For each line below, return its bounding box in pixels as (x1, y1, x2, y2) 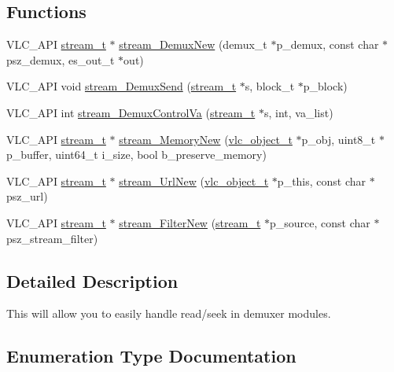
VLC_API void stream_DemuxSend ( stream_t (6, 78, 237, 94)
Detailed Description (6, 268, 179, 293)
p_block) (303, 78, 348, 94)
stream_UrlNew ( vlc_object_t (119, 172, 269, 189)
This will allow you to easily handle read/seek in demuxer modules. (6, 305, 331, 322)
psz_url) (6, 188, 48, 204)
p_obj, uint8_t (301, 131, 376, 147)
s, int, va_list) (263, 104, 333, 120)
